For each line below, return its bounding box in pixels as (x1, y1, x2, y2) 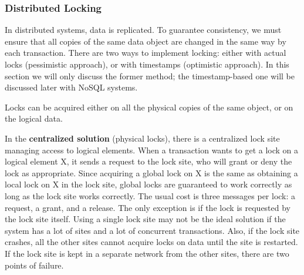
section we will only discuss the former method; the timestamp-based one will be (5, 69, 295, 82)
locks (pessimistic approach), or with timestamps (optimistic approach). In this (5, 58, 289, 70)
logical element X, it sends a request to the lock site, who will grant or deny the (5, 155, 292, 167)
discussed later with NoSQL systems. (5, 81, 138, 93)
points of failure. (5, 259, 64, 271)
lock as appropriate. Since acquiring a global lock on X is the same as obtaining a (5, 166, 298, 179)
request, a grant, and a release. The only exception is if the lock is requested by (5, 201, 291, 213)
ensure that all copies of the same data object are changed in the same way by (5, 35, 286, 47)
